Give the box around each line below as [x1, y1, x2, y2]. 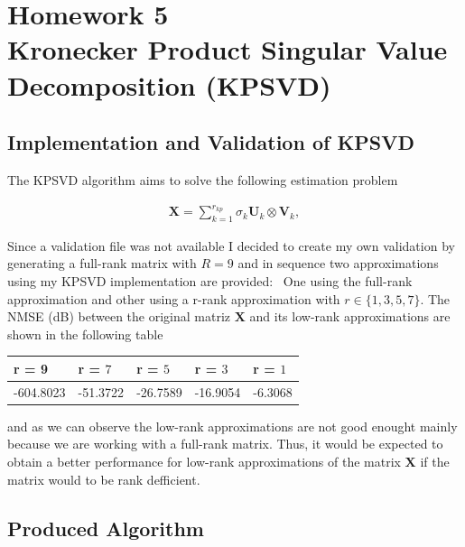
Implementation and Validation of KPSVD [7, 128, 415, 156]
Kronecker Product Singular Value [7, 31, 448, 68]
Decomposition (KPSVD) [7, 66, 331, 103]
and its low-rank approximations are [249, 307, 451, 326]
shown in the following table [7, 324, 163, 343]
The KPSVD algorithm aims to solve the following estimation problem [7, 170, 398, 189]
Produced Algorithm [7, 514, 204, 542]
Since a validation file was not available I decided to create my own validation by [7, 236, 455, 255]
